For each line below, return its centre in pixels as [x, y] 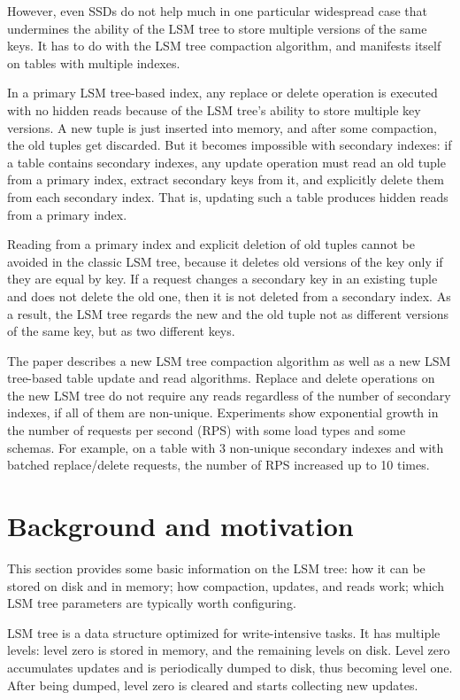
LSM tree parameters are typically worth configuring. [152, 603]
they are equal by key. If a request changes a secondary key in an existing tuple [222, 279]
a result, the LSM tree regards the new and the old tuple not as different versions [228, 313]
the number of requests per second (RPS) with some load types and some [207, 430]
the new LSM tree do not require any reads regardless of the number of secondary [229, 395]
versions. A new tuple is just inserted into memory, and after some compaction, [222, 127]
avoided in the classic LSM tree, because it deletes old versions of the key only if [225, 261]
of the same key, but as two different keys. [121, 331]
